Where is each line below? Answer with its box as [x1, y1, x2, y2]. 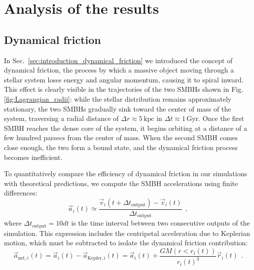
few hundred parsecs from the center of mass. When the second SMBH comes [4, 132, 238, 143]
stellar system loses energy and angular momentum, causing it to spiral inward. [4, 74, 244, 84]
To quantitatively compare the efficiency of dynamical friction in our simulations [4, 168, 248, 179]
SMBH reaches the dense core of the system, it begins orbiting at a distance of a [4, 122, 248, 133]
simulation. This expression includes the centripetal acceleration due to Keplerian [4, 228, 251, 238]
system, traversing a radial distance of [4, 113, 119, 123]
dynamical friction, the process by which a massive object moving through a [4, 65, 234, 75]
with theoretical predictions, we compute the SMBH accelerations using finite [4, 178, 238, 188]
